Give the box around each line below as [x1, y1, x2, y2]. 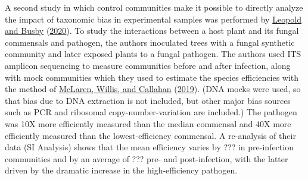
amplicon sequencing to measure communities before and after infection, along [5, 59, 291, 71]
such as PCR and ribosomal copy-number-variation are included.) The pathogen [5, 106, 297, 118]
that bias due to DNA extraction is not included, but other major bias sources [5, 94, 291, 106]
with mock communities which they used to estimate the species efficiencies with [5, 71, 299, 83]
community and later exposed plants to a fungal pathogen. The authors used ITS [5, 48, 301, 60]
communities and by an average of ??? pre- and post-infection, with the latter [5, 152, 288, 165]
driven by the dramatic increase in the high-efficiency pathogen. [5, 164, 238, 176]
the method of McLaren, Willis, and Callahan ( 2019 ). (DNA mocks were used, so [5, 83, 301, 95]
